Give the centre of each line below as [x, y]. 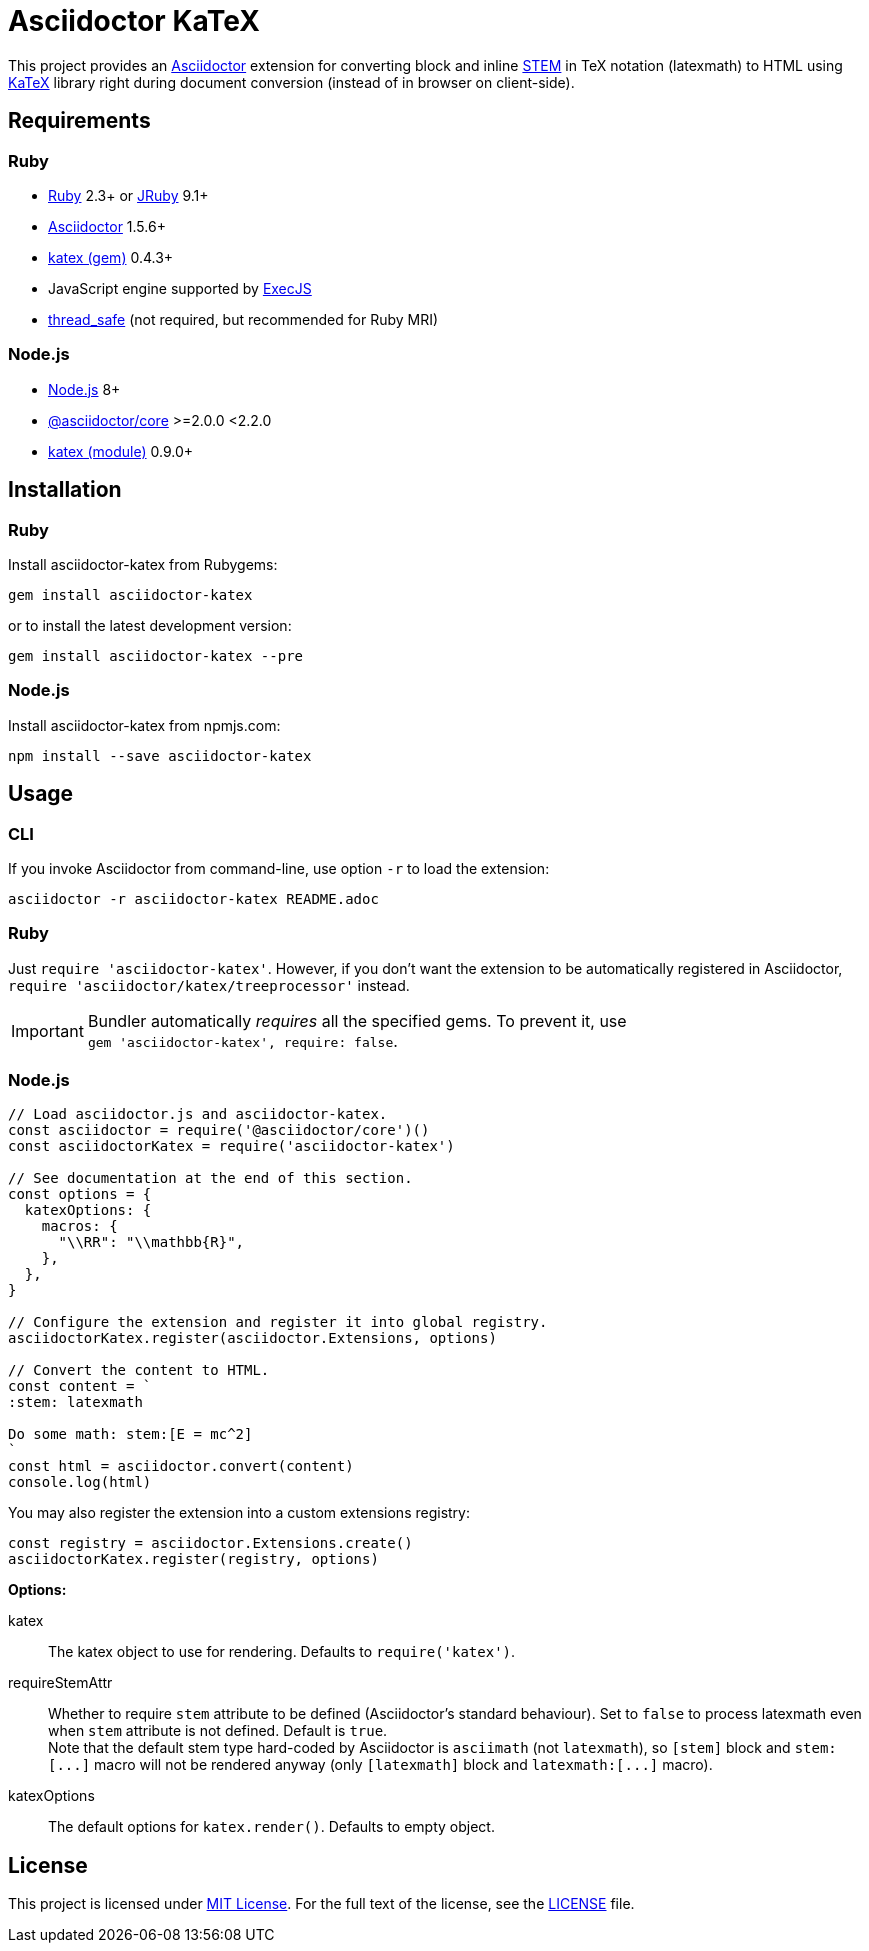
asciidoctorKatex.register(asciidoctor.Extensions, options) [252, 1338]
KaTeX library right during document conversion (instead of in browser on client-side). [291, 82]
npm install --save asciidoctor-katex [160, 755]
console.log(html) [80, 1482]
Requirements [79, 121]
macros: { [79, 1226]
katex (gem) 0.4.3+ [111, 257]
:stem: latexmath [75, 1402]
